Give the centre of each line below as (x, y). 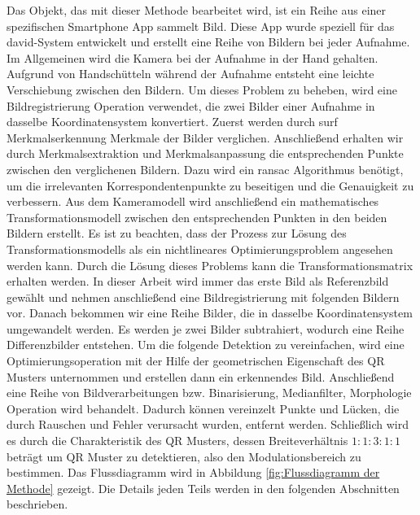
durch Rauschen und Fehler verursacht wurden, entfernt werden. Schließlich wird (208, 424)
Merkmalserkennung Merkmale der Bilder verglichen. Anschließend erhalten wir (205, 137)
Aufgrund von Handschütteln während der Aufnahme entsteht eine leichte (190, 74)
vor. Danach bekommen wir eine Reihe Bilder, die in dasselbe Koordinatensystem (210, 313)
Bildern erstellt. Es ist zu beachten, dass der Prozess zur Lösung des (177, 233)
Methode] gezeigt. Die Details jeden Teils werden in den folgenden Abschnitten (203, 488)
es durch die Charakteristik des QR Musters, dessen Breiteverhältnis (177, 441)
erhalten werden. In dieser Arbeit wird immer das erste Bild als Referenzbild (198, 281)
